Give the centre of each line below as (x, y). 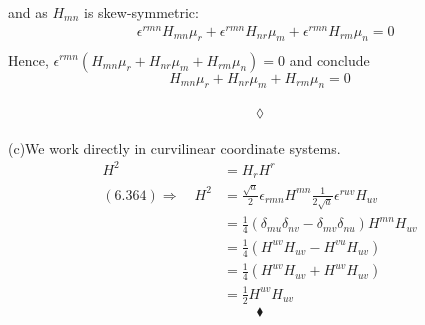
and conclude (329, 59)
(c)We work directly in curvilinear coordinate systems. (174, 147)
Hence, (28, 59)
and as (28, 12)
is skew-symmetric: (141, 12)
